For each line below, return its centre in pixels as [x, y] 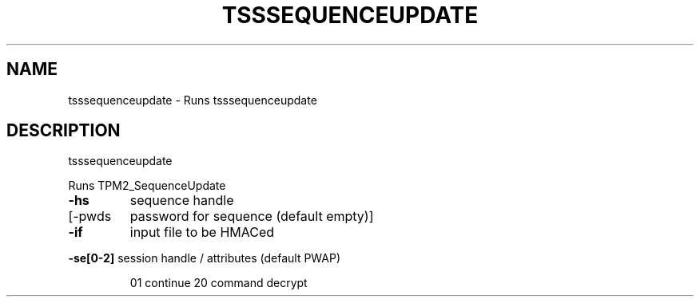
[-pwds [90, 216]
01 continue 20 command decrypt [219, 283]
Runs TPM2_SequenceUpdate [147, 186]
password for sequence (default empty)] [252, 216]
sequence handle [182, 201]
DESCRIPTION [64, 131]
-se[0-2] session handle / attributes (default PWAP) [205, 258]
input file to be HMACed [202, 232]
